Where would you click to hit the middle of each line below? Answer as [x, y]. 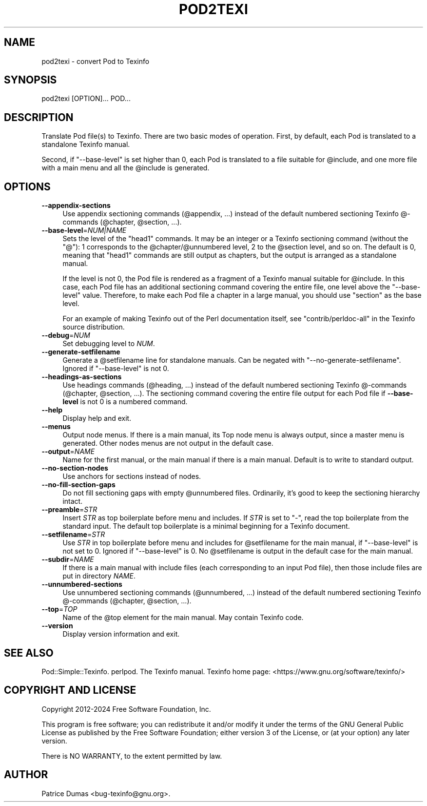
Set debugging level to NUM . [109, 344]
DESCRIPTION [39, 117]
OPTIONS [27, 186]
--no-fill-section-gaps [78, 485]
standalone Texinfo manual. [86, 145]
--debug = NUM [66, 335]
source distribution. [94, 327]
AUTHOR [26, 775]
